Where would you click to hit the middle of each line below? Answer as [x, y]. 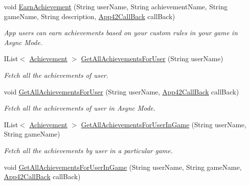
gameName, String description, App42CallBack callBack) [90, 16]
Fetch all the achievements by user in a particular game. [88, 150]
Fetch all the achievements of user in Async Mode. [80, 108]
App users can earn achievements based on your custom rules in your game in [121, 33]
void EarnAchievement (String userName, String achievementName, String [116, 6]
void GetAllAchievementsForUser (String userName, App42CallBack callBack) [122, 91]
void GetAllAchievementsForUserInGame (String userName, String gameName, [123, 167]
